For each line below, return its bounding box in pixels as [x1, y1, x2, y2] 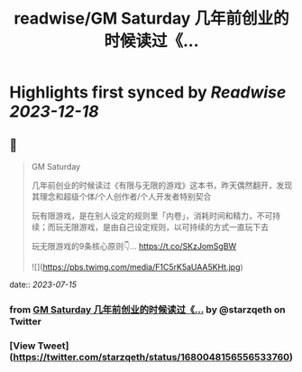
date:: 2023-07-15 [9, 279, 77, 290]
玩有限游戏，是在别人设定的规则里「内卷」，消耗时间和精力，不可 [31, 210, 273, 221]
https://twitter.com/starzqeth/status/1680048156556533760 [13, 350, 290, 363]
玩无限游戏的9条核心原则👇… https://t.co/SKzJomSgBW [31, 241, 237, 251]
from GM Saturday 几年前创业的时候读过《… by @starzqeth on [9, 303, 286, 316]
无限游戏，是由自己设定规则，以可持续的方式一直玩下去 [62, 222, 269, 232]
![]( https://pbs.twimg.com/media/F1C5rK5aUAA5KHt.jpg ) [31, 262, 243, 272]
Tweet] [37, 339, 69, 352]
